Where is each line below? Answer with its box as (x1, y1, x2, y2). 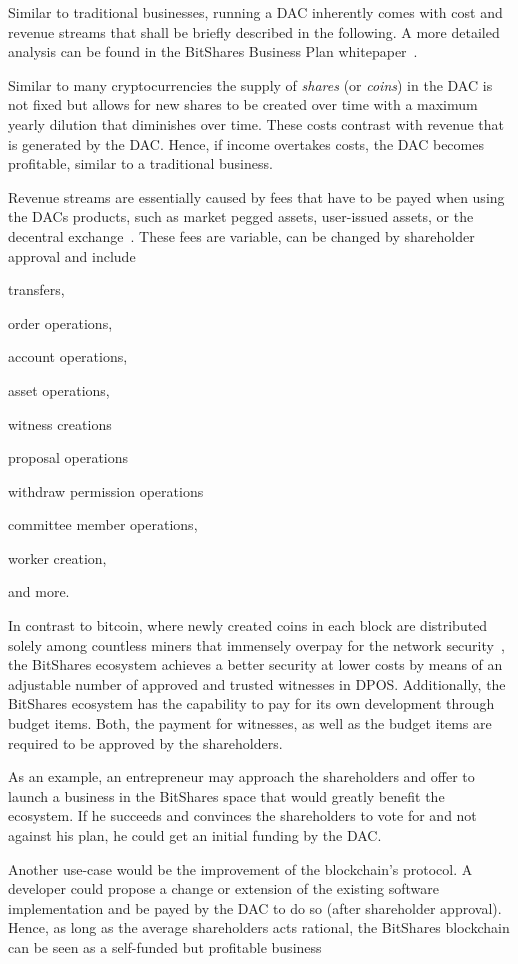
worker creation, (8, 547, 107, 568)
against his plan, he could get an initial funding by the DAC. (8, 825, 382, 845)
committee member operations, (8, 514, 198, 535)
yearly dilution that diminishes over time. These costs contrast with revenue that (8, 113, 505, 134)
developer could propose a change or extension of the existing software (8, 878, 439, 899)
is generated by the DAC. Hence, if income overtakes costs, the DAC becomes (8, 133, 484, 154)
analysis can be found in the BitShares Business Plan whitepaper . (8, 41, 418, 62)
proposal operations (8, 447, 129, 468)
